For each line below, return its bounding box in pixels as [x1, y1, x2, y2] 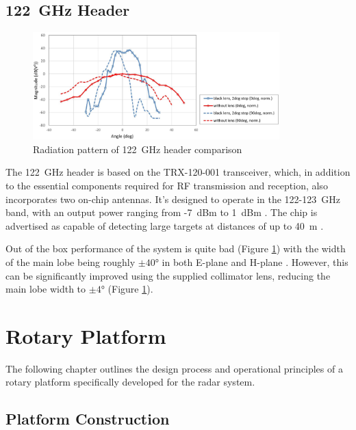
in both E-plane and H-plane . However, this [162, 254, 348, 269]
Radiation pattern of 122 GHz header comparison [33, 142, 242, 156]
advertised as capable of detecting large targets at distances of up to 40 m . [5, 218, 324, 232]
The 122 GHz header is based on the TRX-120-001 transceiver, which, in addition [5, 165, 351, 179]
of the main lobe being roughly [5, 254, 136, 269]
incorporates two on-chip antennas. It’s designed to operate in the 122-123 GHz [5, 191, 340, 206]
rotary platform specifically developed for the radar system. [5, 375, 255, 389]
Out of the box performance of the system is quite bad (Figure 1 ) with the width [5, 241, 346, 256]
